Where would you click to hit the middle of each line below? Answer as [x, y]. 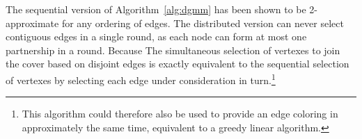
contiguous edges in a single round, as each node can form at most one [156, 36]
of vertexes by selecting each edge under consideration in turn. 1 [141, 79]
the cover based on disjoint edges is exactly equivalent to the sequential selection [178, 64]
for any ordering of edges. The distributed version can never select [203, 23]
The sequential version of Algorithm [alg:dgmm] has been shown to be [156, 9]
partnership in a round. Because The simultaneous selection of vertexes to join [173, 50]
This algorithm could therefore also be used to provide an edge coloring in [180, 114]
